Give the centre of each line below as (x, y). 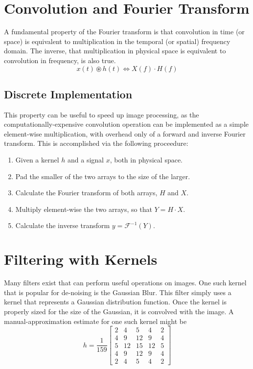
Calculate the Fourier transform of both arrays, (86, 193)
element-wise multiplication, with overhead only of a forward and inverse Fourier (125, 133)
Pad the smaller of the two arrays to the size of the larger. (103, 176)
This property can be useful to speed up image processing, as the (102, 114)
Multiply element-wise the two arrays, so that (84, 209)
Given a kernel (37, 160)
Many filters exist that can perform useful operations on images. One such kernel (125, 283)
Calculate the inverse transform (63, 225)
